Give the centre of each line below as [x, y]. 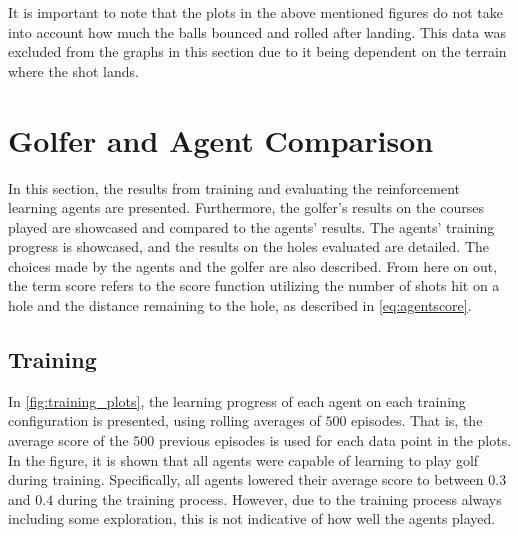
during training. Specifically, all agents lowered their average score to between [246, 479]
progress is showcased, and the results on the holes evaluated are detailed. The [248, 246]
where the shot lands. [73, 70]
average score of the [68, 440]
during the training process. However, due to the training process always [279, 498]
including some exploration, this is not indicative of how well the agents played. [252, 518]
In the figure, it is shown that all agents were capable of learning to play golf [243, 459]
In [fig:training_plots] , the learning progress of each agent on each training [237, 400]
